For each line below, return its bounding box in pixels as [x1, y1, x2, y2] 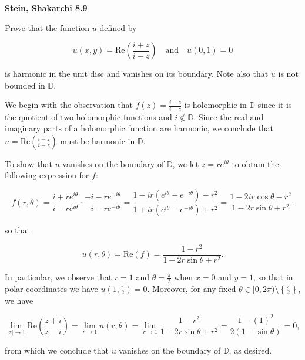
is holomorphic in [184, 99, 247, 111]
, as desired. [229, 344, 272, 356]
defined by [99, 21, 137, 33]
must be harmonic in [60, 134, 135, 147]
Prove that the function [5, 21, 90, 33]
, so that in [253, 270, 293, 283]
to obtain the [232, 157, 279, 169]
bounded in [5, 79, 45, 91]
